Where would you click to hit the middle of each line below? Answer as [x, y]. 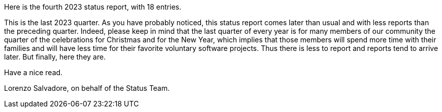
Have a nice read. [33, 72]
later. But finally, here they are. [55, 57]
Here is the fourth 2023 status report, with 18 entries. [93, 7]
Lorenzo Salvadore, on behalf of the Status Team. [87, 88]
